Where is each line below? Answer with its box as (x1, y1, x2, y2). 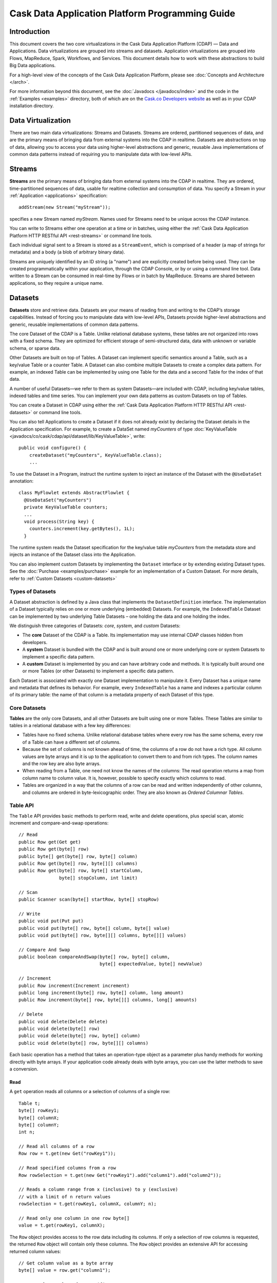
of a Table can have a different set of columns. (22, 739, 121, 745)
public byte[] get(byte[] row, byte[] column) (18, 853, 138, 859)
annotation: (9, 478, 33, 484)
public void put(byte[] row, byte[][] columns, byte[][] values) (18, 932, 187, 938)
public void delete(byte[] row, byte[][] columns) (18, 1040, 149, 1046)
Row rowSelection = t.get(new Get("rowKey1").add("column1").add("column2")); (18, 1172, 222, 1178)
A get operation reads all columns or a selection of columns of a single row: (9, 1088, 170, 1095)
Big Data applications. (9, 62, 56, 69)
